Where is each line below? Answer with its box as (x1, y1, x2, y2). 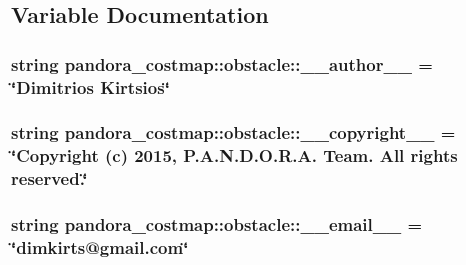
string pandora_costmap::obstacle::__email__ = (11, 212, 423, 237)
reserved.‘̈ (11, 166, 88, 191)
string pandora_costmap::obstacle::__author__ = (11, 51, 433, 76)
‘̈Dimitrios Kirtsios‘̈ (11, 74, 170, 99)
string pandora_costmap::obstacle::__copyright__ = (11, 120, 456, 145)
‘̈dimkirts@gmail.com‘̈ (11, 235, 189, 260)
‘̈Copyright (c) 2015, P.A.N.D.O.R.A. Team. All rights (11, 143, 458, 168)
